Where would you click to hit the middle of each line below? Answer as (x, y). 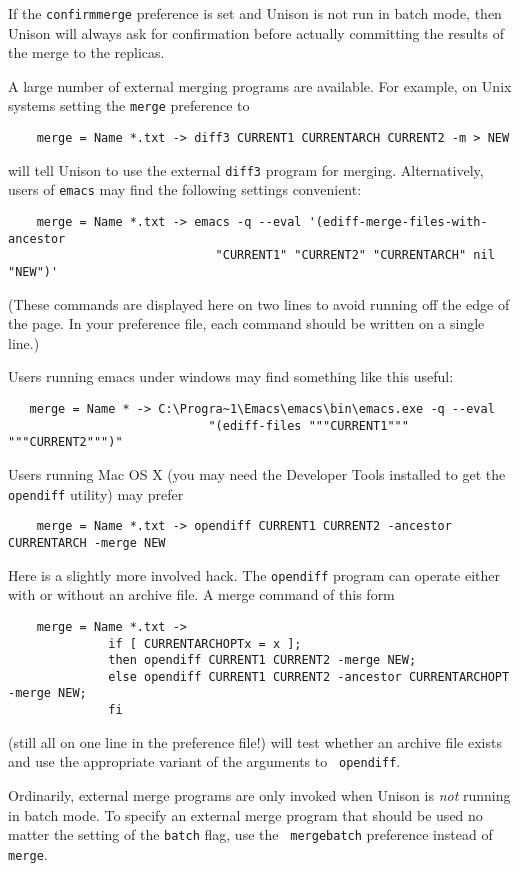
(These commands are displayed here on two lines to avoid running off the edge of (259, 303)
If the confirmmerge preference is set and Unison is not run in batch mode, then (255, 13)
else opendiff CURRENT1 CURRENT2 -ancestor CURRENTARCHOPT (309, 676)
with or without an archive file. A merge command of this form (201, 594)
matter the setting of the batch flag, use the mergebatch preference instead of (250, 834)
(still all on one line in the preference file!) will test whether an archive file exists (255, 741)
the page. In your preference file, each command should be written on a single (246, 323)
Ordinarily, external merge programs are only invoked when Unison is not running (259, 795)
